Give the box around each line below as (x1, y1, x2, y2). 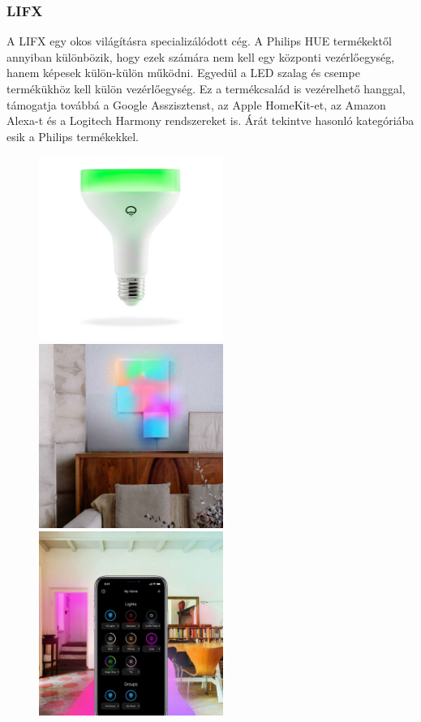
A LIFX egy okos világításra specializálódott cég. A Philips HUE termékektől (6, 32, 392, 49)
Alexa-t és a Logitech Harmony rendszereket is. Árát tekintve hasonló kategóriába (6, 112, 415, 129)
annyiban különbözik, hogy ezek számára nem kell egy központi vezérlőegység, (6, 48, 395, 65)
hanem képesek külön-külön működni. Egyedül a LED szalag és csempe (6, 64, 360, 81)
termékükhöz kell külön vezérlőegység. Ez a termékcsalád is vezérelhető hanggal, (6, 80, 406, 97)
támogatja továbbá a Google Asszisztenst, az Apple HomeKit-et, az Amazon (6, 96, 386, 113)
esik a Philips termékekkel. (6, 127, 139, 144)
